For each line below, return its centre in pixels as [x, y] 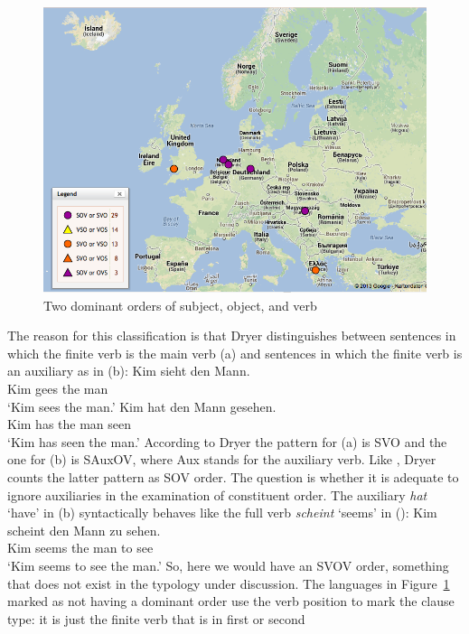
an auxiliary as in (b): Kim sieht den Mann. [129, 371]
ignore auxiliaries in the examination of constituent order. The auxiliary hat [217, 494]
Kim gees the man [58, 388]
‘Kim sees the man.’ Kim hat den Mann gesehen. [142, 406]
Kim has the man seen [70, 424]
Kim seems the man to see [80, 548]
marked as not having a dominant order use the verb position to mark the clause [231, 601]
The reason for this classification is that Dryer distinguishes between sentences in [232, 336]
